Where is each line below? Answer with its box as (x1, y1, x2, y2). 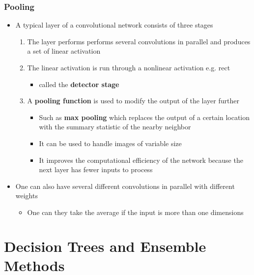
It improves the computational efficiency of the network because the (39, 154, 243, 165)
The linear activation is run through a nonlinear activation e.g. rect (27, 62, 230, 72)
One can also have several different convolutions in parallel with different (15, 181, 235, 191)
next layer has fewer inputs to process (39, 164, 153, 175)
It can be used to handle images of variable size (39, 138, 182, 148)
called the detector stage (39, 79, 119, 89)
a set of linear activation (27, 46, 101, 56)
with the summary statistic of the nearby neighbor (39, 122, 191, 132)
